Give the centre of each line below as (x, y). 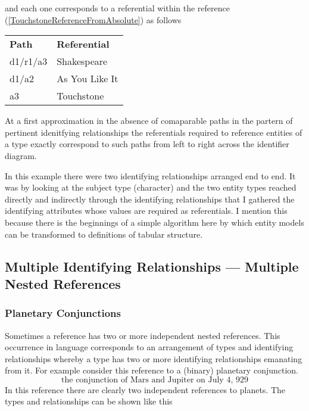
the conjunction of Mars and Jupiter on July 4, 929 (155, 380)
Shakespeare (82, 61)
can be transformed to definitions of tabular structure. (104, 234)
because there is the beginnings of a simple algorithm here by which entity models (154, 222)
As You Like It (88, 79)
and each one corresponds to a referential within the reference (117, 8)
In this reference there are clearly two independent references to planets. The (145, 389)
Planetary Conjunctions (63, 313)
